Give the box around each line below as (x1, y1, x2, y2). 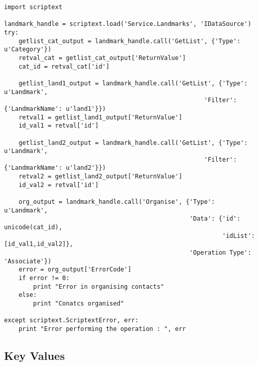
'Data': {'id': (189, 215, 241, 223)
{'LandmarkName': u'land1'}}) (4, 105, 106, 112)
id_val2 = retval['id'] (18, 181, 99, 189)
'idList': (222, 232, 255, 239)
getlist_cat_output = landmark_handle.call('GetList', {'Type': (18, 37, 241, 45)
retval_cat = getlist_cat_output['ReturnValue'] (18, 54, 186, 62)
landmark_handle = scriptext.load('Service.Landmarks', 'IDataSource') (4, 20, 251, 28)
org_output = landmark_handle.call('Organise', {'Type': (18, 198, 215, 206)
